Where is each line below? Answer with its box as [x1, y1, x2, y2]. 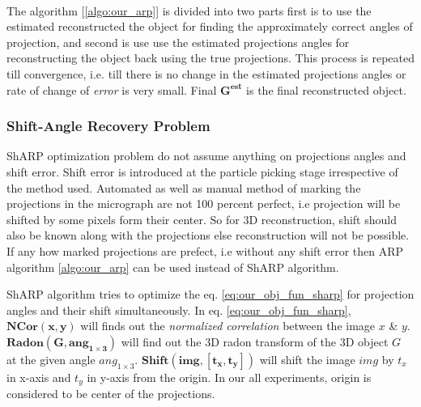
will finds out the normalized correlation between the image [80, 317, 376, 334]
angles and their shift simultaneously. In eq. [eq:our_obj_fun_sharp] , [6, 301, 351, 318]
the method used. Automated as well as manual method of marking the [6, 179, 361, 196]
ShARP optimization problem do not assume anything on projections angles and [6, 147, 406, 164]
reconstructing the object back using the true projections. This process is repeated [6, 49, 415, 66]
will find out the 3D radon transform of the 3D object [121, 333, 389, 350]
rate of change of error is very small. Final [6, 81, 217, 98]
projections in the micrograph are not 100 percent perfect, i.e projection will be [6, 195, 401, 212]
